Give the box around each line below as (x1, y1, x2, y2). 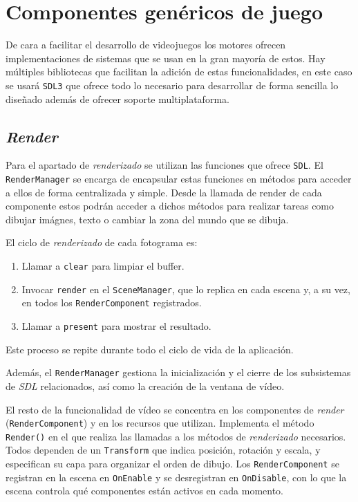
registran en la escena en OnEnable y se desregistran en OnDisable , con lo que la (6, 470, 347, 484)
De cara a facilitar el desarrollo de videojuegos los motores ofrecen (6, 37, 286, 52)
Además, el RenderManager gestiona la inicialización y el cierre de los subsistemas (6, 365, 351, 380)
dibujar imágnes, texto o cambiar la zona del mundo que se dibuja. (6, 212, 289, 226)
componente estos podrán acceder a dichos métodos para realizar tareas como (6, 198, 335, 213)
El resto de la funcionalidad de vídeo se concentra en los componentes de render (6, 402, 344, 416)
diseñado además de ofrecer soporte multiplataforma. (6, 91, 229, 106)
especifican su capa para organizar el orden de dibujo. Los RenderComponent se (6, 456, 339, 471)
